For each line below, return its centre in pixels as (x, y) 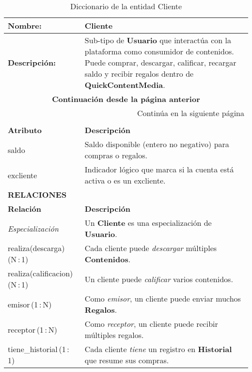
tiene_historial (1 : (39, 349)
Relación (24, 209)
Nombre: (25, 25)
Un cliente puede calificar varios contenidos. (159, 279)
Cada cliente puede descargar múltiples (151, 248)
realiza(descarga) (36, 248)
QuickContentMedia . (125, 85)
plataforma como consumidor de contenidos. (159, 51)
